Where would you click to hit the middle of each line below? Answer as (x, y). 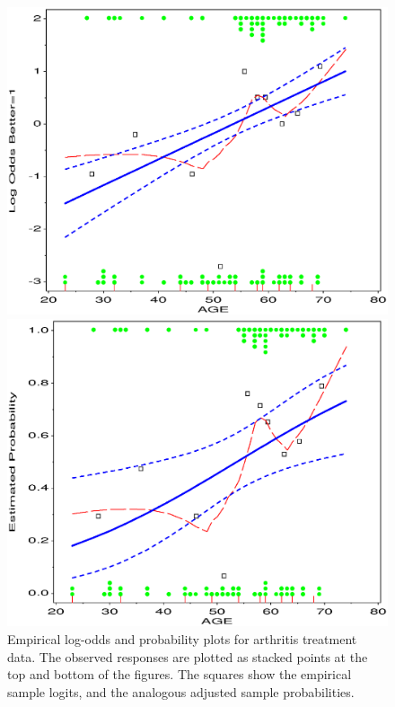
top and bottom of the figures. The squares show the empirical (180, 674)
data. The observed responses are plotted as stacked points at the (188, 656)
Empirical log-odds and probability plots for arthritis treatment (182, 639)
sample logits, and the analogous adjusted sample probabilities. (181, 691)
